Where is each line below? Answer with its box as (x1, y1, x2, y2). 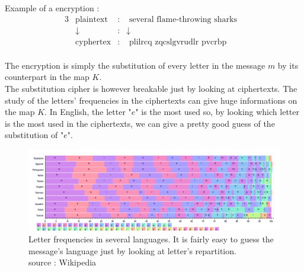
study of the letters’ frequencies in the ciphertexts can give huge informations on (5, 94, 297, 106)
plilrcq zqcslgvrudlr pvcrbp (129, 37, 227, 46)
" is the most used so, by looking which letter (135, 105, 299, 118)
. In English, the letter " (44, 105, 132, 118)
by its (277, 59, 299, 71)
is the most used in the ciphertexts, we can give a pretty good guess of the (5, 117, 275, 129)
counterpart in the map (5, 71, 89, 83)
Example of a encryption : (5, 2, 100, 14)
